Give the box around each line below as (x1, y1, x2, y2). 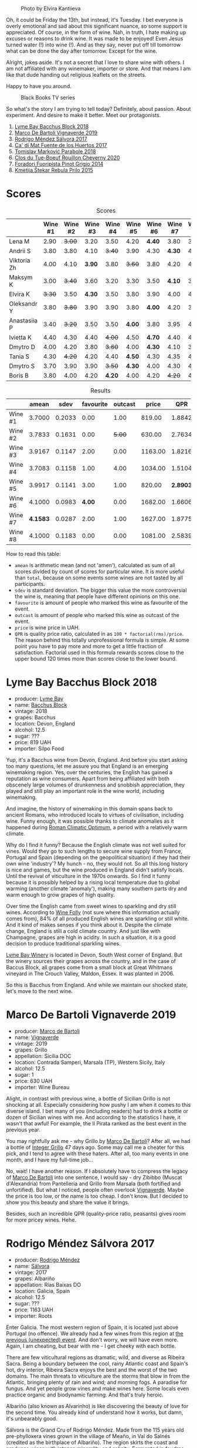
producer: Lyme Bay (14, 695, 63, 702)
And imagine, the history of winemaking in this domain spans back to (6, 805, 173, 812)
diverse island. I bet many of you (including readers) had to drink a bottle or (6, 1107, 189, 1114)
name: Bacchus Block (14, 701, 67, 708)
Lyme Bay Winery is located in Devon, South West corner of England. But (6, 951, 183, 958)
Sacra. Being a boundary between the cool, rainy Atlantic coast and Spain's (6, 1360, 189, 1367)
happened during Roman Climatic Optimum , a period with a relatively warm (6, 823, 188, 830)
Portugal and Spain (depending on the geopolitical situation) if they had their (6, 853, 191, 861)
